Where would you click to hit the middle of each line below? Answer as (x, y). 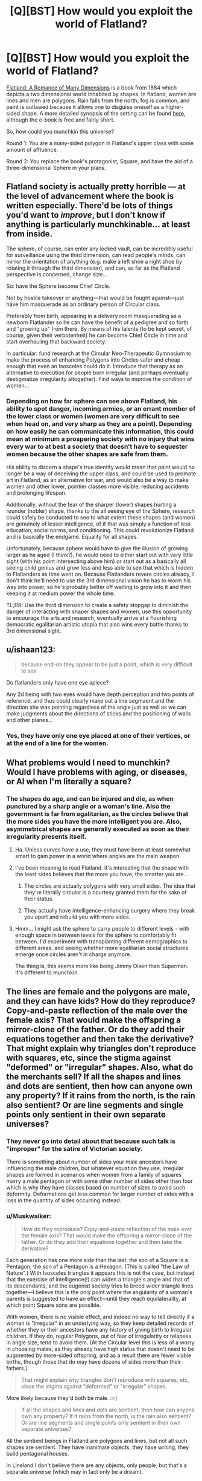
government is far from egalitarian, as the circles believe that (97, 814)
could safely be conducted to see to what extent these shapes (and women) (101, 518)
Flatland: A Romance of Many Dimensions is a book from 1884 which (92, 87)
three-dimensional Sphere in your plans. (56, 168)
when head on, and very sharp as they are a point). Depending (99, 423)
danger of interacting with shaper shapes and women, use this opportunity (99, 611)
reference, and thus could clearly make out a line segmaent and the (90, 700)
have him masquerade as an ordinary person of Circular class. (84, 304)
